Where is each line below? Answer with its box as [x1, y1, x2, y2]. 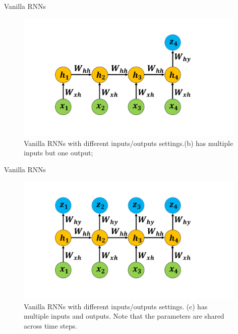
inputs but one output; [24, 147, 93, 158]
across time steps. [24, 320, 77, 331]
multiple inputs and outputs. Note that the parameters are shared [24, 311, 225, 321]
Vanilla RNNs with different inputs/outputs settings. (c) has [24, 301, 208, 311]
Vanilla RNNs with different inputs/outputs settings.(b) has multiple [24, 138, 233, 148]
